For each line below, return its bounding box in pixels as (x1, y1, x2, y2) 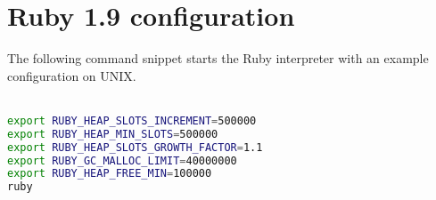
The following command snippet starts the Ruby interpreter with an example (7, 49, 429, 68)
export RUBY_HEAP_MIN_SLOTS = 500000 (7, 127, 218, 140)
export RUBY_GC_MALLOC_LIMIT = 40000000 (7, 154, 237, 167)
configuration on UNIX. (7, 66, 136, 84)
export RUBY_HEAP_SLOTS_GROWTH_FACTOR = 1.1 (7, 140, 263, 154)
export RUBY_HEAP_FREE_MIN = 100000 (7, 167, 212, 180)
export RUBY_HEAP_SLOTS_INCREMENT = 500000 (7, 114, 257, 127)
